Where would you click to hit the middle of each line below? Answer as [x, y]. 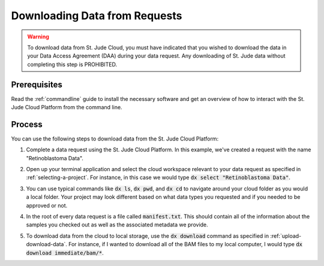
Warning [38, 37]
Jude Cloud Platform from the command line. [67, 107]
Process [27, 124]
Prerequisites [37, 84]
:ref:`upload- [286, 236]
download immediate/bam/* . [65, 253]
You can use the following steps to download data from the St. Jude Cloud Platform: [115, 139]
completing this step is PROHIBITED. [72, 64]
